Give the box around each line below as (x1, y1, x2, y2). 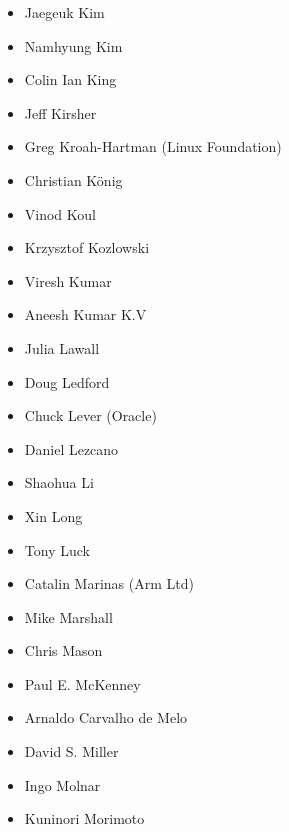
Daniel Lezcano (24, 438, 119, 459)
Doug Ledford (24, 371, 110, 392)
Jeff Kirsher (24, 102, 97, 123)
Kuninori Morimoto (24, 808, 145, 829)
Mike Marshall (24, 606, 113, 627)
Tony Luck (24, 539, 90, 560)
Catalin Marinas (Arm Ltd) (24, 573, 194, 594)
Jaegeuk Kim (24, 2, 105, 22)
